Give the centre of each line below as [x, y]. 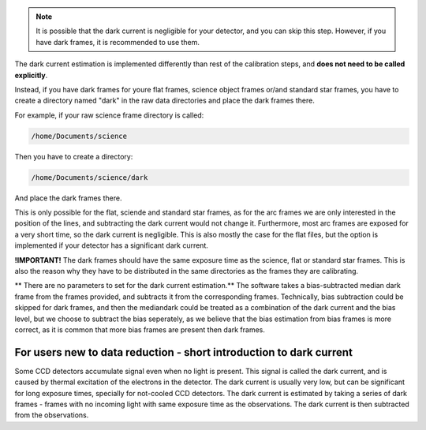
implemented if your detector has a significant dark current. [112, 245]
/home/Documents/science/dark [90, 177]
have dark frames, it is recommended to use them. [118, 42]
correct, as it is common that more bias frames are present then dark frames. [140, 329]
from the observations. [52, 415]
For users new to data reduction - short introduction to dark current [183, 352]
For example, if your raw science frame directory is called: [109, 115]
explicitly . [31, 75]
